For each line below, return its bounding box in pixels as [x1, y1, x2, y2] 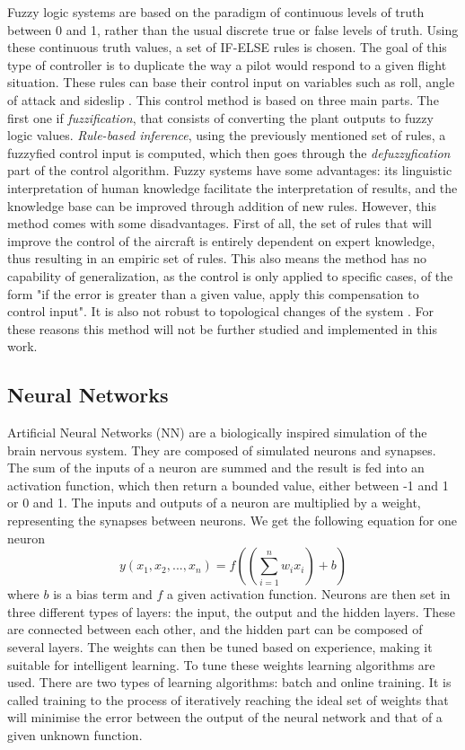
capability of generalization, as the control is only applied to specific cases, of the [7, 266, 453, 285]
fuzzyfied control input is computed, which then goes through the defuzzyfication [7, 143, 451, 162]
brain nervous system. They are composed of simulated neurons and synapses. [7, 440, 436, 459]
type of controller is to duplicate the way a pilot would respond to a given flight [7, 55, 447, 74]
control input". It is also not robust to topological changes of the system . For [7, 302, 434, 321]
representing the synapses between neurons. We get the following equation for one [7, 511, 458, 530]
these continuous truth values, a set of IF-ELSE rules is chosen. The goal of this [7, 38, 447, 57]
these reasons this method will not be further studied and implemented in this [7, 319, 437, 338]
